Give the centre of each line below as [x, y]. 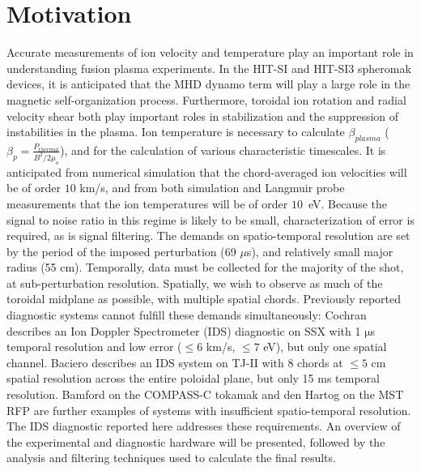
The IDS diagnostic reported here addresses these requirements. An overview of [204, 426]
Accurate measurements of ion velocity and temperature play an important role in [210, 52]
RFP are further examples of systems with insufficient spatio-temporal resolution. [209, 410]
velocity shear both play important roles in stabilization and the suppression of [203, 116]
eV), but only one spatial [325, 347]
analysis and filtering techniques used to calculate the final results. [171, 458]
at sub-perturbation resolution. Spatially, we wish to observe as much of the [195, 283]
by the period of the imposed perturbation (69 [121, 251]
